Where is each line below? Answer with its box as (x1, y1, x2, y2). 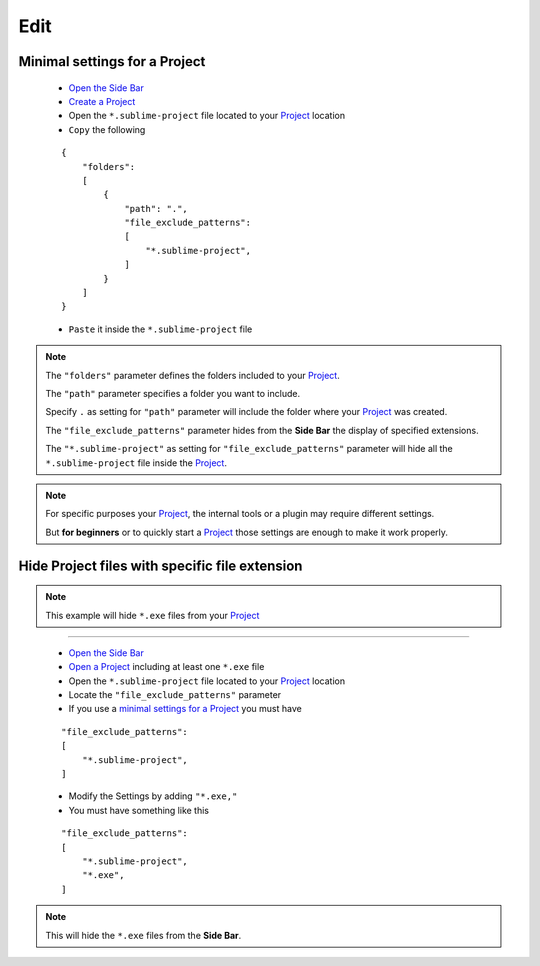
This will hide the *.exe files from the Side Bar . (45, 929, 242, 941)
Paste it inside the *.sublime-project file (68, 323, 253, 335)
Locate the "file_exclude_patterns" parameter (68, 689, 282, 701)
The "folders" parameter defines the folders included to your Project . (45, 369, 340, 381)
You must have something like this (68, 804, 210, 816)
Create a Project (68, 95, 136, 107)
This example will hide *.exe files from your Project (45, 609, 260, 621)
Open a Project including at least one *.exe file (68, 661, 265, 673)
